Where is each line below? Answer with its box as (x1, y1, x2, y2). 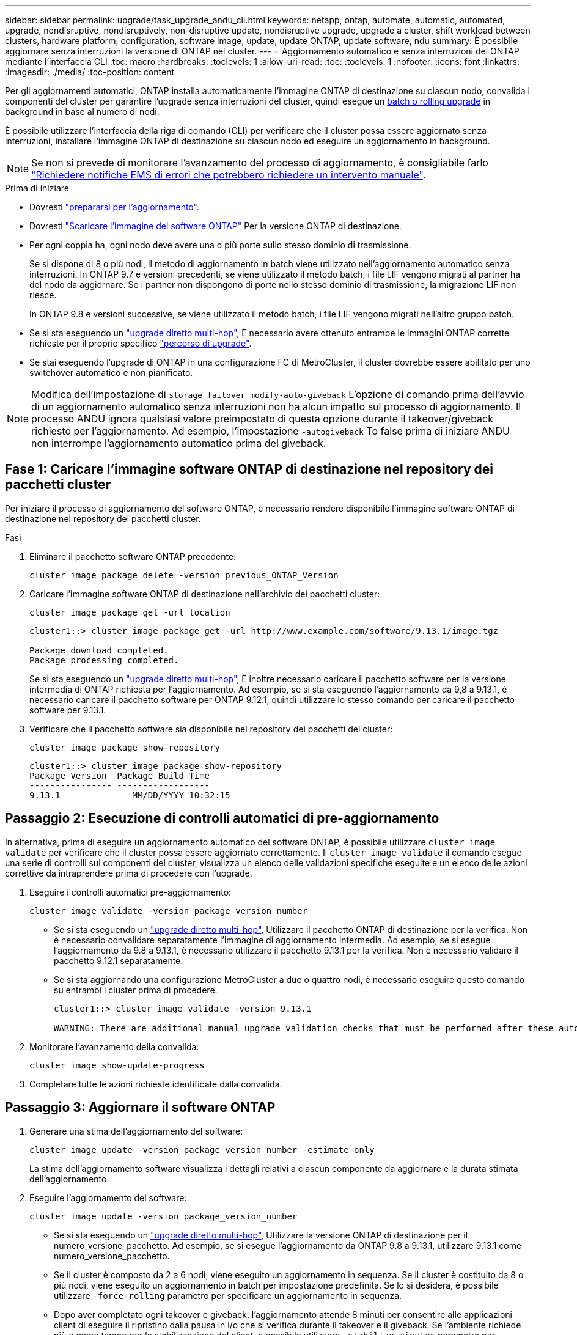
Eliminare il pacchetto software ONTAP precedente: (29, 551, 237, 562)
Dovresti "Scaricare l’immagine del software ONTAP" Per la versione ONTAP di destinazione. (29, 221, 402, 231)
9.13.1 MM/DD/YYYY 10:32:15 (29, 790, 230, 800)
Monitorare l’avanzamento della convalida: (29, 1041, 199, 1052)
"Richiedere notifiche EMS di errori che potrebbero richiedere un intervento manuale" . (31, 169, 426, 181)
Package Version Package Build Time (29, 770, 210, 781)
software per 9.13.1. (29, 704, 106, 715)
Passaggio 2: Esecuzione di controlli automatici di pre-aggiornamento (5, 811, 439, 826)
